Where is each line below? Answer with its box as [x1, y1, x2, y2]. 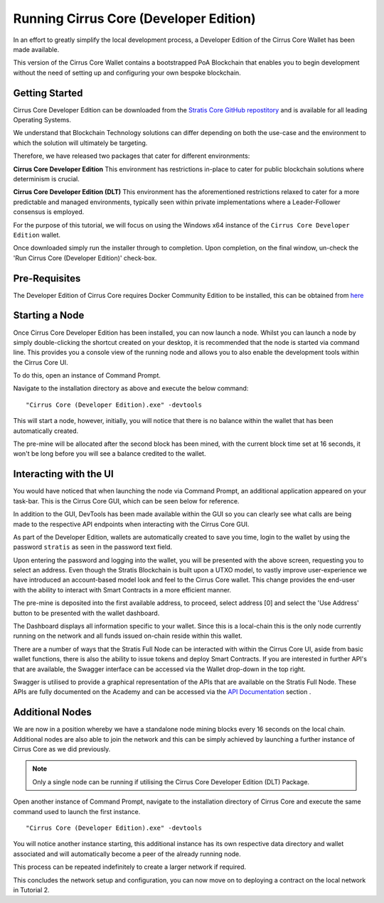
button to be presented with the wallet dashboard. [13, 609, 160, 617]
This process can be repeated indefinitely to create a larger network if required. [13, 862, 247, 871]
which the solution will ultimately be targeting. [13, 139, 148, 147]
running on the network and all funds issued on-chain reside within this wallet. [13, 631, 242, 640]
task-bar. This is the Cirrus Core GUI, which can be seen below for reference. [13, 496, 240, 505]
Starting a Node [13, 309, 85, 321]
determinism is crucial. [13, 174, 80, 183]
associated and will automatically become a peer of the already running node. [13, 850, 241, 858]
